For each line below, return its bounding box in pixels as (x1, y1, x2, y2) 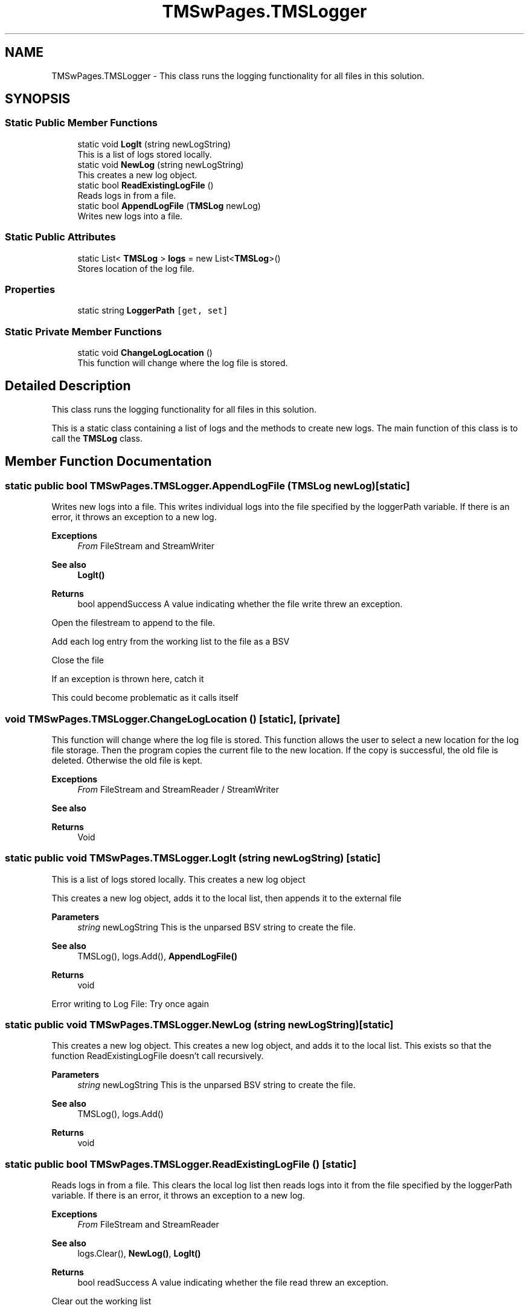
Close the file (51, 655, 104, 666)
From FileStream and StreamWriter (77, 541, 215, 552)
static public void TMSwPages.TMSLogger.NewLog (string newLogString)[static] (5, 1019, 394, 1031)
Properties (5, 283, 56, 295)
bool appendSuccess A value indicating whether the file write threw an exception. (77, 599, 403, 610)
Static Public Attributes (5, 231, 116, 243)
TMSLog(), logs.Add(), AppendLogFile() (77, 950, 237, 961)
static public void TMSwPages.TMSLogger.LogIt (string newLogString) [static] (5, 852, 381, 865)
